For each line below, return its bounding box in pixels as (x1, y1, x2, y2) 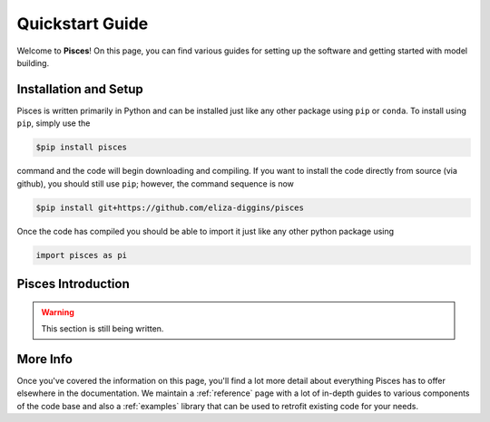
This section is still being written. (41, 322, 164, 334)
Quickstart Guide (16, 14, 149, 34)
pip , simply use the (16, 118, 91, 129)
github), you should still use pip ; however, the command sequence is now (16, 177, 295, 189)
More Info (16, 351, 73, 367)
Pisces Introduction (16, 276, 131, 292)
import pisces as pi (35, 250, 127, 260)
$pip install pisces (35, 142, 127, 153)
